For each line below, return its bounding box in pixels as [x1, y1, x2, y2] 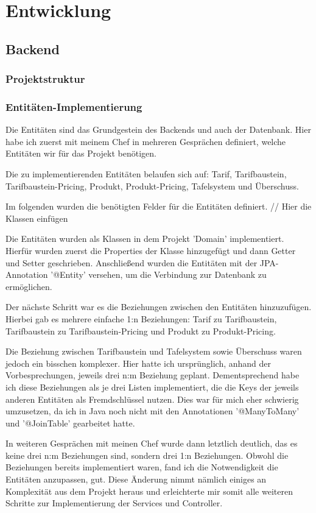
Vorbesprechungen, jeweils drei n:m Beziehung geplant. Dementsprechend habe [5, 369, 300, 381]
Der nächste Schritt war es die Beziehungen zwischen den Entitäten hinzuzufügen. [5, 300, 312, 313]
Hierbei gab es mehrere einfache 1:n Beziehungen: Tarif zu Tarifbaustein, [5, 312, 277, 325]
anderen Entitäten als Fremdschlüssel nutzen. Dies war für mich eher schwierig [5, 392, 299, 405]
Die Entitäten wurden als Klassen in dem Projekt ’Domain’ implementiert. [5, 232, 284, 245]
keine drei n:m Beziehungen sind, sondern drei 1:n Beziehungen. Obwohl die [5, 448, 289, 461]
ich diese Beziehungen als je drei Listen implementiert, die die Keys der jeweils [5, 380, 299, 393]
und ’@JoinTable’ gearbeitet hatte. [5, 416, 135, 429]
